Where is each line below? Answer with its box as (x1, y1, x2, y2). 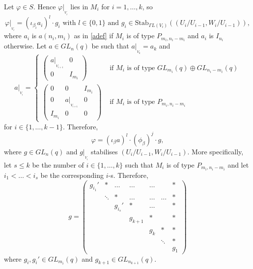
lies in (70, 1, 88, 11)
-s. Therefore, (108, 170, 148, 180)
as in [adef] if (74, 30, 113, 41)
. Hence (33, 1, 56, 11)
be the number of (32, 159, 84, 170)
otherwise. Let (4, 41, 47, 51)
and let (227, 159, 249, 170)
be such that (91, 41, 129, 51)
